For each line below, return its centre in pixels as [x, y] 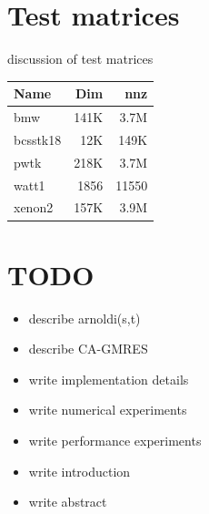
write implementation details [109, 379]
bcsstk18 [38, 139]
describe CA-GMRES [88, 349]
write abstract [68, 502]
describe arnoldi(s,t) [85, 318]
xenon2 [34, 207]
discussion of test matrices [80, 59]
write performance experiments [115, 441]
